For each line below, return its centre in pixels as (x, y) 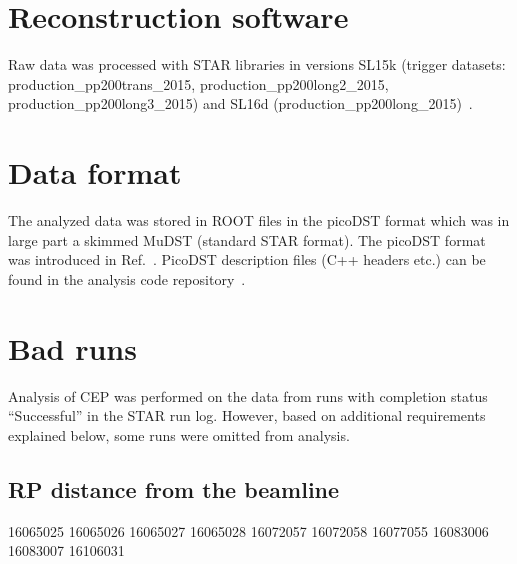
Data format (95, 172)
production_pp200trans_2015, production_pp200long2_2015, (198, 83)
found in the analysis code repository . (127, 278)
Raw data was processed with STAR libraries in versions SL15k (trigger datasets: (257, 64)
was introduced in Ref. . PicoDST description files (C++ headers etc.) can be (247, 259)
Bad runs (72, 347)
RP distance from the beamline (174, 488)
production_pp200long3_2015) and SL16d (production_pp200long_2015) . (240, 103)
